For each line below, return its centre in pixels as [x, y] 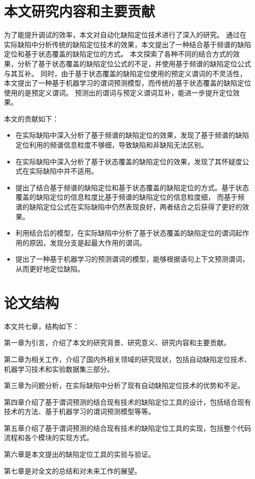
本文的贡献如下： [31, 118]
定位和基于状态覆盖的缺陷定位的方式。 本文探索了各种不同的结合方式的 [118, 54]
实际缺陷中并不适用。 [64, 171]
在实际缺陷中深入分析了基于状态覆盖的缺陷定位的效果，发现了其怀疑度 [129, 161]
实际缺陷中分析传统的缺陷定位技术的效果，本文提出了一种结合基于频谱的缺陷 [127, 44]
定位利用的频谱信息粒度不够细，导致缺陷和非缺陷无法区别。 [112, 145]
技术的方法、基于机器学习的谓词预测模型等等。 [79, 411]
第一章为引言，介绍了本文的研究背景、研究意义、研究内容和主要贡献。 [117, 343]
